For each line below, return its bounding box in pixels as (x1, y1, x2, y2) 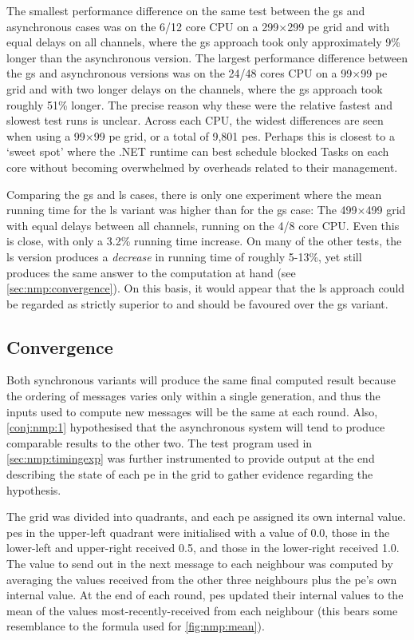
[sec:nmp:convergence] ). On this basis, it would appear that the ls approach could (6, 280, 405, 296)
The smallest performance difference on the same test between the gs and (6, 2, 365, 18)
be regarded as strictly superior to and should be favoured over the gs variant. (6, 295, 388, 312)
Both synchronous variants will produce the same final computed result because (6, 372, 396, 388)
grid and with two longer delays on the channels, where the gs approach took (6, 80, 383, 97)
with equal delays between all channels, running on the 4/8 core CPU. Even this (6, 217, 400, 233)
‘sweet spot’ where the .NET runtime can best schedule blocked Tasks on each (6, 143, 389, 160)
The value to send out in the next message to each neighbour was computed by (6, 555, 393, 572)
